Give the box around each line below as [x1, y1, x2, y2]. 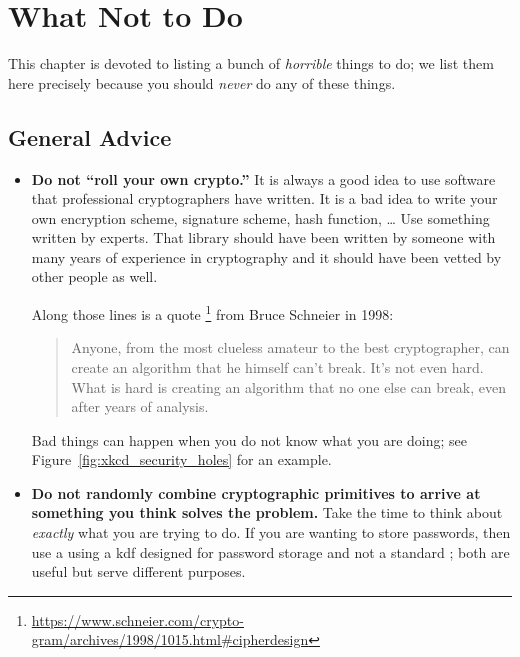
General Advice [8, 121, 172, 152]
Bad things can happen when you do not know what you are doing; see [31, 429, 467, 450]
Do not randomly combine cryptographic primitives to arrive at [31, 482, 481, 503]
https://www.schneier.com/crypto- [31, 609, 244, 630]
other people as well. [31, 266, 158, 287]
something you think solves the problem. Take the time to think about [31, 502, 503, 523]
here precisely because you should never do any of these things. [8, 72, 396, 93]
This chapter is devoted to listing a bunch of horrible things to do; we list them [8, 53, 494, 74]
